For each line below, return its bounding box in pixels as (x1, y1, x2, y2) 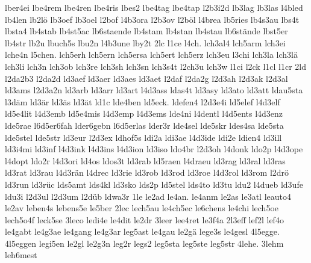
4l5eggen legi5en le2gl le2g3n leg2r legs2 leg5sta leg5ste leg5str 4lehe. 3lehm (5, 237, 284, 249)
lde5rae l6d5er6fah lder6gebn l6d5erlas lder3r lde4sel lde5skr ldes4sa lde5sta (5, 119, 284, 131)
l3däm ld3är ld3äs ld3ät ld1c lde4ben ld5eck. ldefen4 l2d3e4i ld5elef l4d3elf (5, 95, 280, 108)
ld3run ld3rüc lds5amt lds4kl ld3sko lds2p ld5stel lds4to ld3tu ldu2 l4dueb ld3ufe (5, 178, 303, 190)
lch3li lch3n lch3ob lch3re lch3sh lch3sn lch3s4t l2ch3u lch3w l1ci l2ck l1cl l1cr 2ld (5, 60, 306, 72)
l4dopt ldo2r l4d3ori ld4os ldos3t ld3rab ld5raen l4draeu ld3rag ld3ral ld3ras (5, 154, 286, 167)
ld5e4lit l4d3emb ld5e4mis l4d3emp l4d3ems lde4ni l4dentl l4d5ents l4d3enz (5, 107, 283, 120)
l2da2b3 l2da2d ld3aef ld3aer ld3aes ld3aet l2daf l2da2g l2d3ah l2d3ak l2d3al (5, 72, 288, 84)
